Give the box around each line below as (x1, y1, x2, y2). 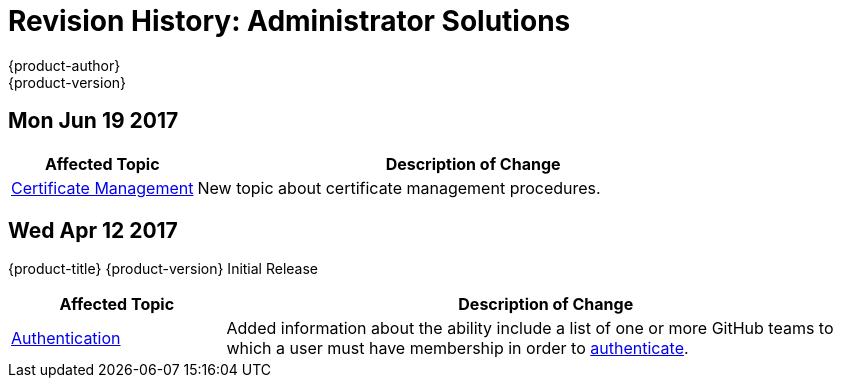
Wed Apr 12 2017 (8, 218, 178, 244)
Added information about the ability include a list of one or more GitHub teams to (226, 318, 834, 339)
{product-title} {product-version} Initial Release (8, 260, 319, 278)
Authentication (11, 328, 121, 349)
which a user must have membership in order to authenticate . (226, 338, 689, 359)
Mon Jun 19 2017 (8, 108, 179, 134)
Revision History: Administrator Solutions (8, 4, 571, 38)
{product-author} (8, 56, 121, 74)
